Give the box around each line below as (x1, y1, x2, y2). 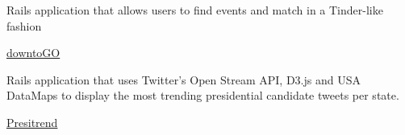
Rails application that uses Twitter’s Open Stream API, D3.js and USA (6, 71, 361, 88)
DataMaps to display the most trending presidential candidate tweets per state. (6, 87, 399, 104)
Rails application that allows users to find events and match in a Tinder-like (6, 2, 383, 18)
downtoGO (6, 44, 61, 61)
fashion (6, 17, 42, 34)
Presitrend (6, 113, 58, 130)
